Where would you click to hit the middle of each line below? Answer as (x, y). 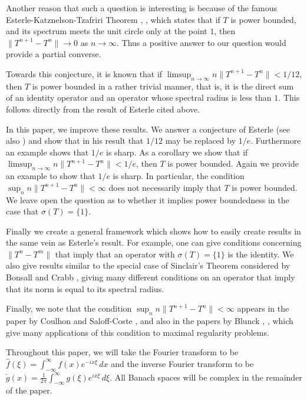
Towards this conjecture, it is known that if (84, 73)
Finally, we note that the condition (69, 308)
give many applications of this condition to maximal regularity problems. (138, 332)
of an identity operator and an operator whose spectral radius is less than (139, 97)
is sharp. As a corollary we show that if (177, 152)
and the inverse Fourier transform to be (182, 363)
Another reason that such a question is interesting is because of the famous (141, 8)
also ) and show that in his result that (75, 141)
